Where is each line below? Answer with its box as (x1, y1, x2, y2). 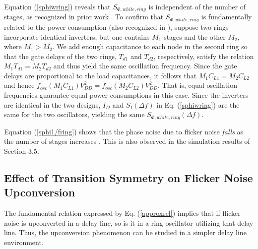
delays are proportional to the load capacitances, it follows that (4, 70, 197, 80)
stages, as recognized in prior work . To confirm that (4, 11, 164, 22)
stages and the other (164, 31, 226, 42)
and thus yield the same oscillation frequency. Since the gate (53, 61, 237, 71)
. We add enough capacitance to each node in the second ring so (52, 41, 248, 52)
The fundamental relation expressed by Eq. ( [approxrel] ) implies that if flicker (4, 208, 241, 218)
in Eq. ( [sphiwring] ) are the (156, 99, 240, 110)
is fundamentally (201, 11, 252, 22)
